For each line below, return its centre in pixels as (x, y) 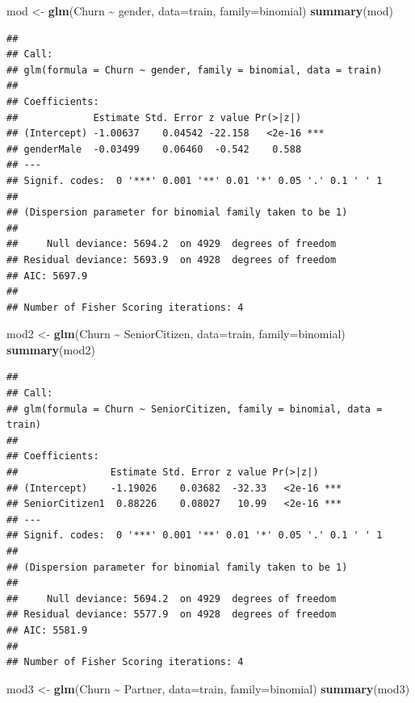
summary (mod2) (51, 349)
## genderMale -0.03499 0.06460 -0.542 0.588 (154, 149)
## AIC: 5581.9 (47, 630)
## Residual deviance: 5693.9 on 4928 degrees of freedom (172, 259)
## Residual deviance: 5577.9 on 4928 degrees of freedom (172, 615)
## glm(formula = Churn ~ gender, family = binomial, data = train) (195, 70)
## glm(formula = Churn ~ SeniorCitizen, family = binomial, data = (195, 409)
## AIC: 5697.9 (47, 276)
